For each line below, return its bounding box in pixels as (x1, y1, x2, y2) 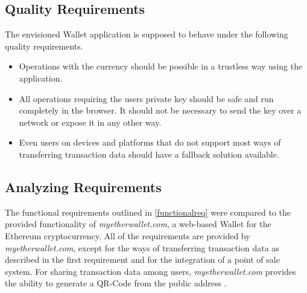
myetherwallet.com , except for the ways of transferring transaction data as (5, 241, 279, 254)
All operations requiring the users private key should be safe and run (19, 92, 274, 105)
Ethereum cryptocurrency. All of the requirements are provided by (5, 229, 250, 242)
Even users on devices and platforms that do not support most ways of (19, 136, 281, 149)
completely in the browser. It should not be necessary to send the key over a (19, 104, 302, 117)
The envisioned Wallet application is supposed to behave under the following (5, 28, 288, 40)
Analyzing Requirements (5, 177, 162, 196)
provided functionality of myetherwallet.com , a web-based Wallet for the (5, 217, 271, 230)
